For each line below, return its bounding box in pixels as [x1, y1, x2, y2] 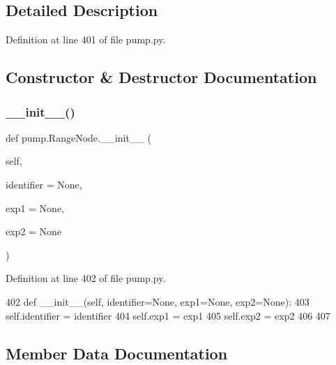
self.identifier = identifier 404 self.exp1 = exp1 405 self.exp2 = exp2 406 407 [6, 308, 330, 322]
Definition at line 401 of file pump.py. [6, 32, 166, 47]
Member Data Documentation [6, 342, 228, 364]
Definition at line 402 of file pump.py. [6, 271, 166, 285]
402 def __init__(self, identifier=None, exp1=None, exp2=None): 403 [6, 294, 310, 308]
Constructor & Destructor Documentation [6, 66, 317, 88]
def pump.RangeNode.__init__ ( [6, 130, 152, 144]
